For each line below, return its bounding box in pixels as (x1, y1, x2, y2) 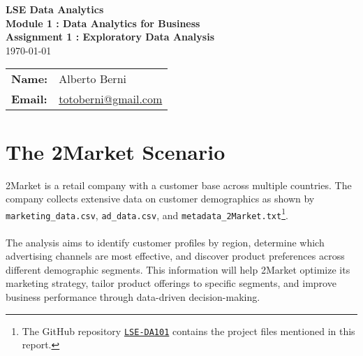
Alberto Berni (59, 71, 126, 87)
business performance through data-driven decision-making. (6, 289, 260, 304)
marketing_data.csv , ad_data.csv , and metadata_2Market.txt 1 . (6, 205, 288, 222)
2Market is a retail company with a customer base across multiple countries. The (6, 177, 352, 192)
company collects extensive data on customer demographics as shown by (6, 191, 315, 206)
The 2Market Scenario (6, 137, 225, 165)
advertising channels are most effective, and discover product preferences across (6, 249, 345, 263)
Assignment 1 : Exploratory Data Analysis (6, 29, 214, 44)
